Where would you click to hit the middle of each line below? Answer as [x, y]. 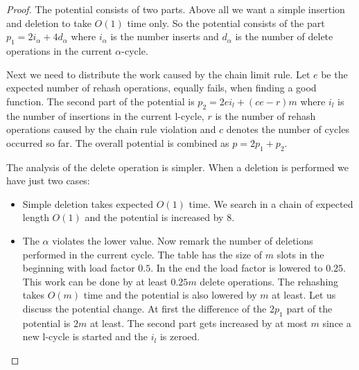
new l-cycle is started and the [85, 336]
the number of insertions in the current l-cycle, [105, 115]
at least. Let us [304, 295]
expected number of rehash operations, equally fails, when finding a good [161, 88]
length [36, 217]
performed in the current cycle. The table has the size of [142, 254]
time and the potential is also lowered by [170, 295]
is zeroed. [180, 336]
